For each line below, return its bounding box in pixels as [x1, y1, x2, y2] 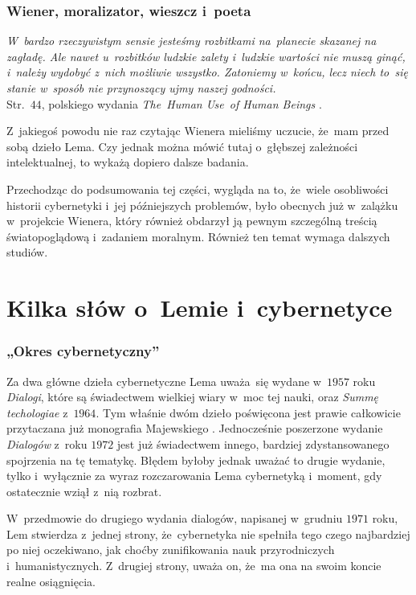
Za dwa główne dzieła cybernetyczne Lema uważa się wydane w [6, 372, 321, 389]
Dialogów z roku [6, 435, 88, 452]
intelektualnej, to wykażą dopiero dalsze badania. [6, 154, 249, 170]
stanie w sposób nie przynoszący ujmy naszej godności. [6, 80, 276, 96]
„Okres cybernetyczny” [6, 341, 160, 361]
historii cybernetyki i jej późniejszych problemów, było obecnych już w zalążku [6, 196, 398, 213]
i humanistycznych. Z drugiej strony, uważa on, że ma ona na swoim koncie [6, 557, 381, 574]
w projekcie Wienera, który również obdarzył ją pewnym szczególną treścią [6, 212, 377, 229]
